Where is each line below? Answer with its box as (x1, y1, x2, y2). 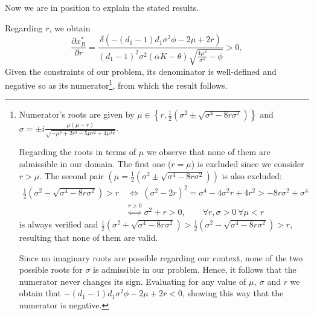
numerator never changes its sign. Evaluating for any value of (19, 275, 246, 287)
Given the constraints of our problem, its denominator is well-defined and (5, 65, 277, 77)
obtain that (19, 287, 62, 299)
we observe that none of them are (146, 145, 271, 158)
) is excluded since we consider (191, 157, 304, 170)
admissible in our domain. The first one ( (19, 157, 171, 170)
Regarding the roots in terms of (19, 145, 136, 158)
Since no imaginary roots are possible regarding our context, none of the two (19, 251, 303, 264)
